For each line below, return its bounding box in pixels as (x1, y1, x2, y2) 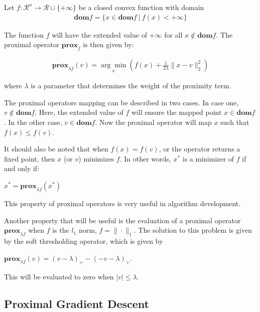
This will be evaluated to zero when (4, 271, 114, 282)
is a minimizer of (182, 153, 234, 164)
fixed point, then (4, 153, 55, 164)
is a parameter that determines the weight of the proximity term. (31, 80, 231, 91)
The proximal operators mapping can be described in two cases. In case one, (4, 97, 239, 107)
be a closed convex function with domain (78, 2, 204, 12)
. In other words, (119, 153, 171, 164)
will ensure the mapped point (131, 107, 222, 117)
